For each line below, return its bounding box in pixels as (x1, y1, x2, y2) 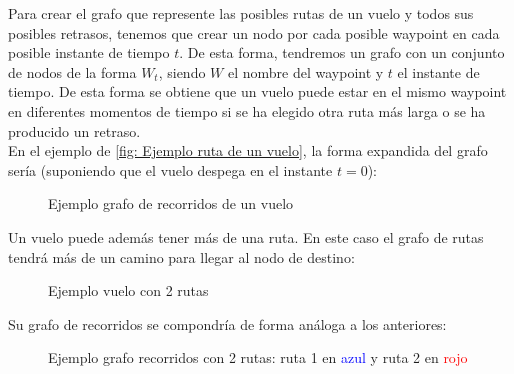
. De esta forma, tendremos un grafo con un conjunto (179, 42, 505, 63)
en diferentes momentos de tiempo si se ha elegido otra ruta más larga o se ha (8, 100, 486, 121)
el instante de (397, 61, 480, 82)
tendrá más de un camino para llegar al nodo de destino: (8, 246, 355, 267)
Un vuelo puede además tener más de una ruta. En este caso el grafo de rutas (8, 226, 484, 247)
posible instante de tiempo (8, 42, 170, 63)
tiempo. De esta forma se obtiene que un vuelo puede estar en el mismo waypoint (8, 81, 507, 102)
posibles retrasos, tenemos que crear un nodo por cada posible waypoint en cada (8, 22, 500, 43)
